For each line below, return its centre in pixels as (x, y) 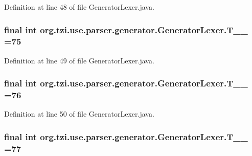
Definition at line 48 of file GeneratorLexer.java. (79, 7)
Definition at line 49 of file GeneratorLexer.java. (79, 60)
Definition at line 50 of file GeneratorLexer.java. (79, 114)
